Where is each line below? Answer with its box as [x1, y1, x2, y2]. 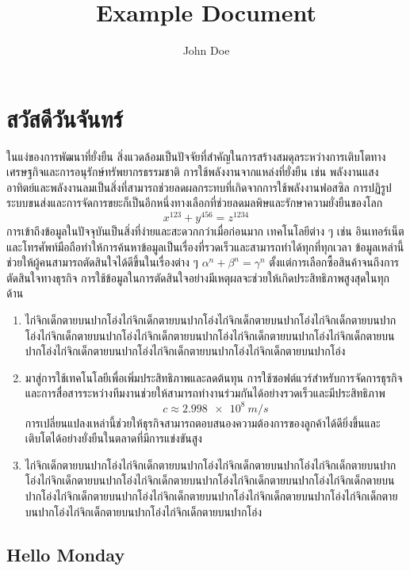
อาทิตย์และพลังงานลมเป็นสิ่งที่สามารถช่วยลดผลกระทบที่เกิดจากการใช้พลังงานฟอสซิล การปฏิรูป [6, 178, 392, 195]
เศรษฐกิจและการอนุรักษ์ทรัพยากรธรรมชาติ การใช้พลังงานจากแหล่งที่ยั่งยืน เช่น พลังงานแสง [6, 163, 379, 180]
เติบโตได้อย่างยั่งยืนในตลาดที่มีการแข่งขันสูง [25, 430, 202, 446]
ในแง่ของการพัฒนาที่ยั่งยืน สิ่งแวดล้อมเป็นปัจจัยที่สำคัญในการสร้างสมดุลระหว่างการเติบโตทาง [6, 148, 386, 164]
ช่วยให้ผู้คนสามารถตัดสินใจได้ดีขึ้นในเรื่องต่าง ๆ [6, 254, 198, 270]
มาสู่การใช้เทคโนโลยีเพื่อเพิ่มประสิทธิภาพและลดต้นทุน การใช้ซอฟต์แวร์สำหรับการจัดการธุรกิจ [25, 369, 403, 385]
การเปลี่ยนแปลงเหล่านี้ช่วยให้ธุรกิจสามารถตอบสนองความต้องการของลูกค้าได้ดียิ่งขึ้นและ [25, 414, 381, 431]
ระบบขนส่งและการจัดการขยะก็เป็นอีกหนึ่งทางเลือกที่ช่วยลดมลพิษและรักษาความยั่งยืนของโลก [6, 194, 383, 211]
